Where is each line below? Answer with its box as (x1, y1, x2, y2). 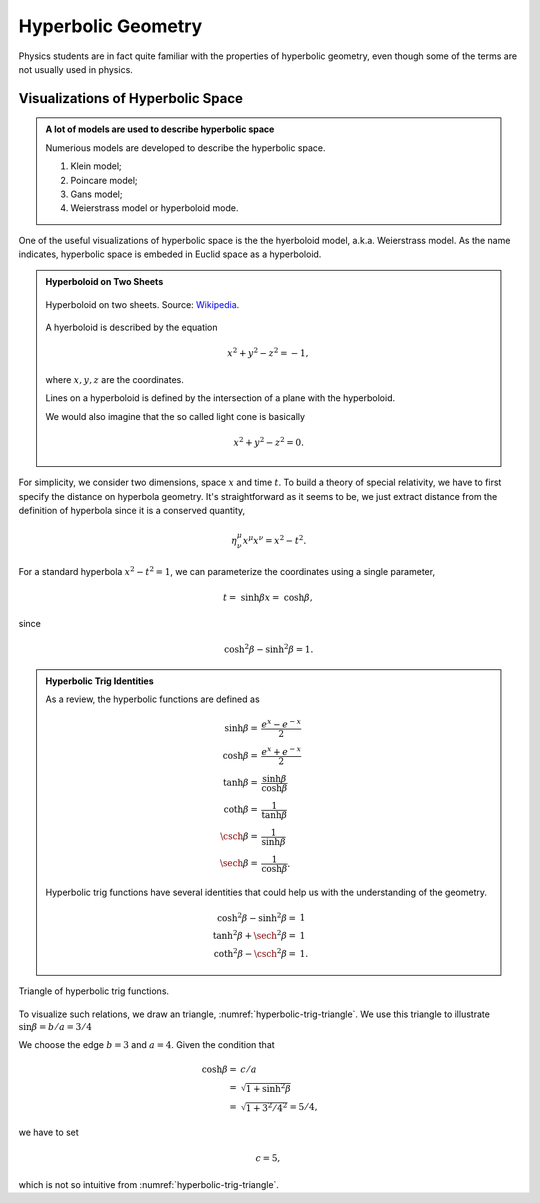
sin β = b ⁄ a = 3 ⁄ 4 (18, 1021, 92, 1033)
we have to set (18, 1126, 79, 1139)
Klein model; (70, 160, 122, 172)
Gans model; (70, 188, 123, 200)
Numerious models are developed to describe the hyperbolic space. (45, 141, 326, 154)
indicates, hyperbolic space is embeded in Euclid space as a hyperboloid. (18, 248, 322, 260)
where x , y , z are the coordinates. (45, 373, 184, 385)
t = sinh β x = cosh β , (223, 591, 314, 603)
